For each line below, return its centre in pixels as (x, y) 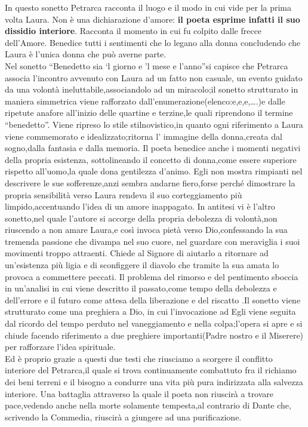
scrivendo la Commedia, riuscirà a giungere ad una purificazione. (123, 417)
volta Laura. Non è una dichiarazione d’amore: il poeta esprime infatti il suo (153, 19)
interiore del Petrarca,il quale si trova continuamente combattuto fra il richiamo (151, 370)
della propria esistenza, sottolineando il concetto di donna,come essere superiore (151, 159)
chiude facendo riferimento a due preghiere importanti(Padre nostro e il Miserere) (154, 335)
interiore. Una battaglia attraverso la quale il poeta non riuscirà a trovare (139, 393)
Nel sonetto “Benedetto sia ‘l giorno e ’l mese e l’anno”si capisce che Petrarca (147, 65)
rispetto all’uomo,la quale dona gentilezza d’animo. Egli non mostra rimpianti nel (154, 171)
